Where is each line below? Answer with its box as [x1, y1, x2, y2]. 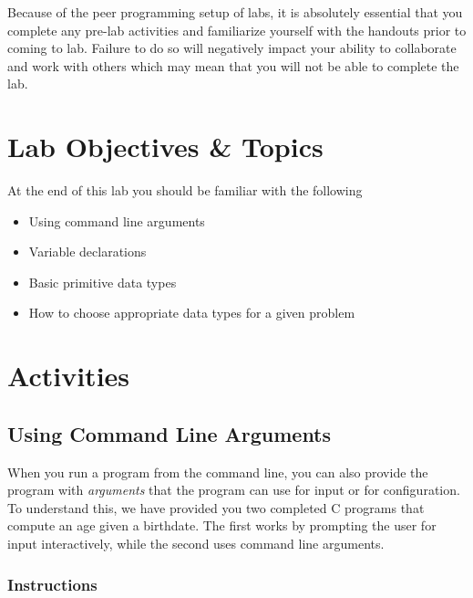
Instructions [7, 572, 98, 595]
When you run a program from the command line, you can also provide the [7, 462, 428, 481]
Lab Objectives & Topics [7, 128, 324, 165]
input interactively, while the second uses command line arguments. [7, 534, 385, 553]
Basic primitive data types [28, 272, 177, 291]
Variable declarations [28, 242, 147, 261]
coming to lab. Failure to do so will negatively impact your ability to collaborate [7, 38, 457, 58]
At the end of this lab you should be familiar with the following [7, 181, 363, 200]
